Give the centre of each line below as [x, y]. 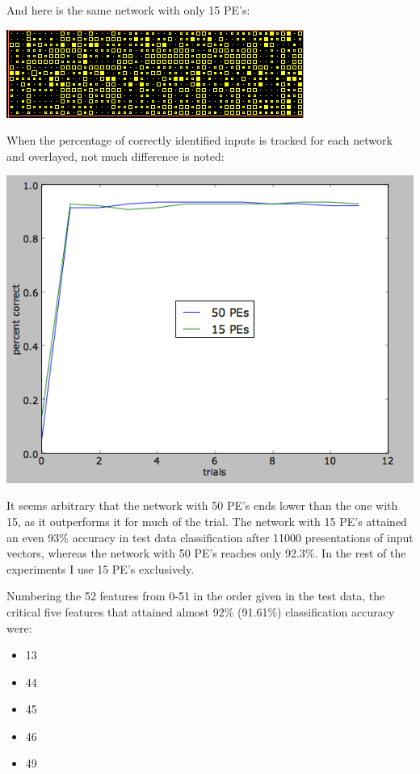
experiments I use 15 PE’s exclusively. [101, 568]
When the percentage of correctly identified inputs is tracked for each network [199, 140]
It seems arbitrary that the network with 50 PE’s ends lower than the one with [202, 505]
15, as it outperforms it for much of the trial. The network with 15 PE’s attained [207, 521]
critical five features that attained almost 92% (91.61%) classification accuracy [201, 611]
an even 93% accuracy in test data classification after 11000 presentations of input [210, 537]
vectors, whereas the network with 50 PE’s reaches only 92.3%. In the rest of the [206, 553]
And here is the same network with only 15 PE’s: [128, 10]
